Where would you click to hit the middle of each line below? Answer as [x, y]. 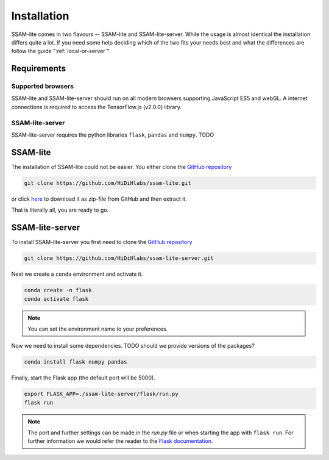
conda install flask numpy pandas [76, 362]
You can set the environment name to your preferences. [98, 329]
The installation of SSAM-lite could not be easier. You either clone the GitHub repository [122, 167]
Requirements [39, 69]
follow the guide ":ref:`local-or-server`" [60, 51]
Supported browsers [43, 87]
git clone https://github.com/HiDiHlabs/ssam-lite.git [108, 183]
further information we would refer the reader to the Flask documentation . [120, 441]
